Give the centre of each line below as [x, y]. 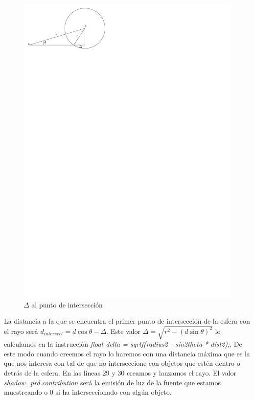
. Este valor [124, 331]
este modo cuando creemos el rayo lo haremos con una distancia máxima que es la [127, 353]
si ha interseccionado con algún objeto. [114, 392]
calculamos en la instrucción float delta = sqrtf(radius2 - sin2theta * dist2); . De [123, 344]
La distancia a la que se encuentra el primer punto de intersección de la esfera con [127, 321]
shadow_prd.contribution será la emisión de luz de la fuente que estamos [112, 382]
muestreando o [26, 392]
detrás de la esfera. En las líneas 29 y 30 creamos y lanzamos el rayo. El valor [120, 373]
